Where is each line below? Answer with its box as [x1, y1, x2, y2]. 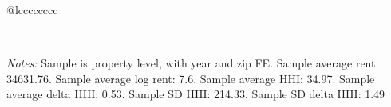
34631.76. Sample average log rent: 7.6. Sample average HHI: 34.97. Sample [6, 70, 375, 86]
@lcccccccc [6, 2, 58, 17]
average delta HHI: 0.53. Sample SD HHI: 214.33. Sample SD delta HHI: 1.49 [6, 86, 385, 102]
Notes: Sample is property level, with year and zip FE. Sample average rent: [6, 55, 379, 71]
